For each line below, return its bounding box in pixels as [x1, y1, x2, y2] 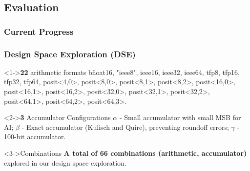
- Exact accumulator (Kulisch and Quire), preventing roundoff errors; [21, 122, 229, 132]
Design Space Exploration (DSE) [4, 48, 136, 60]
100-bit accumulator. [4, 131, 66, 142]
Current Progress [4, 25, 74, 37]
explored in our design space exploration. [4, 157, 126, 168]
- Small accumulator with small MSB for [119, 112, 241, 122]
